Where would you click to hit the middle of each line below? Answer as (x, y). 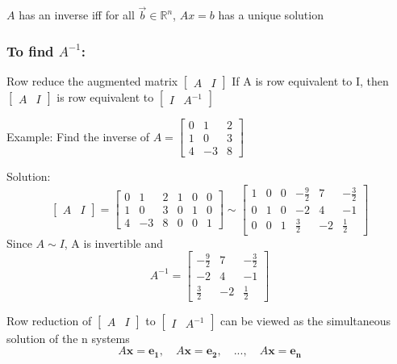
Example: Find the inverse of (78, 136)
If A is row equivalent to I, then (310, 81)
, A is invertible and (114, 243)
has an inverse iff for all (77, 15)
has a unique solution (271, 15)
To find (30, 50)
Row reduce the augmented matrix (92, 81)
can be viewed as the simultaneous (306, 320)
